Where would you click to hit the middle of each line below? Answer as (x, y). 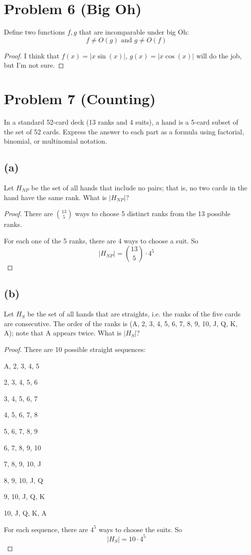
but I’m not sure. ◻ (34, 65)
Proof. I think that (32, 55)
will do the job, (219, 55)
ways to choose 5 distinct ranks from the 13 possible (153, 213)
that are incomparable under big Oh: (134, 32)
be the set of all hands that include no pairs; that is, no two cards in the (139, 188)
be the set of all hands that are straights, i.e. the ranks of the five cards (134, 314)
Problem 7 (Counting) (80, 99)
